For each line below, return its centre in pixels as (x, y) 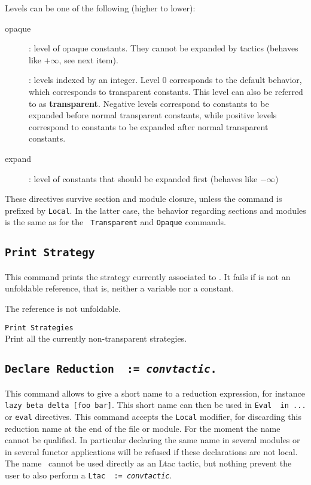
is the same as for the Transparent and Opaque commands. (115, 222)
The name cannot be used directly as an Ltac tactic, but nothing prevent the (148, 463)
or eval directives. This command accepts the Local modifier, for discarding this (153, 416)
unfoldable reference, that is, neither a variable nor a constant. (120, 288)
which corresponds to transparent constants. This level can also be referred (166, 91)
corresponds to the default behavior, (236, 80)
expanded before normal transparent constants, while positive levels (153, 115)
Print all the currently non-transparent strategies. (96, 338)
